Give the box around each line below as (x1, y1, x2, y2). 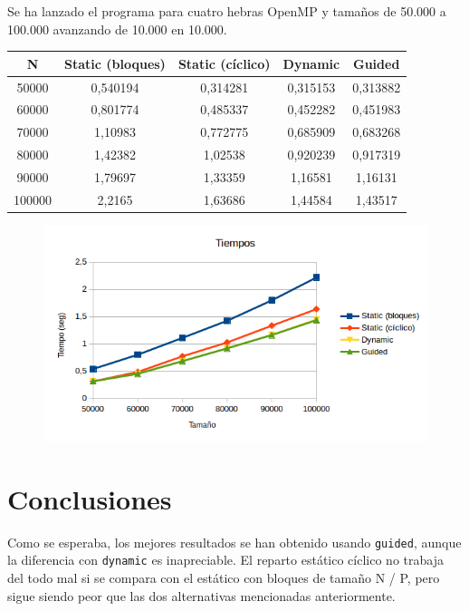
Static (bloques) (64, 53, 166, 73)
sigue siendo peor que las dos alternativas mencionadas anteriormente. (7, 586, 396, 605)
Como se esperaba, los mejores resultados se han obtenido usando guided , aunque (7, 532, 462, 551)
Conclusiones (7, 480, 172, 517)
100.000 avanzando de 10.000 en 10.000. (7, 19, 227, 38)
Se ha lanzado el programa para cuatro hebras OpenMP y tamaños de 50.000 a (7, 2, 446, 20)
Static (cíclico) (177, 53, 271, 73)
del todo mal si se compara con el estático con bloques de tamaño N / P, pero (7, 568, 440, 587)
